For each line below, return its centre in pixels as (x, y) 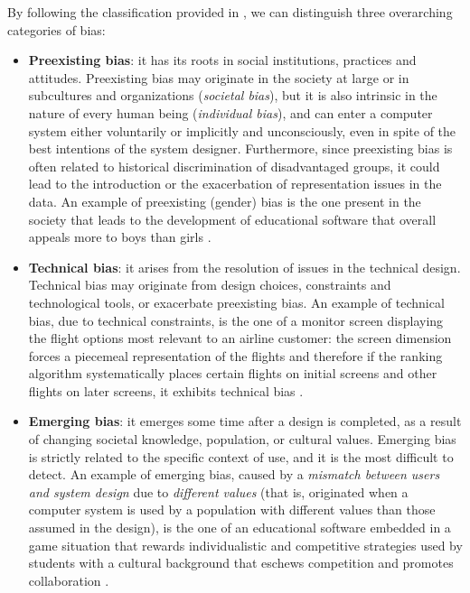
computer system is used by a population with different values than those (232, 510)
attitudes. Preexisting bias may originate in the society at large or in (219, 77)
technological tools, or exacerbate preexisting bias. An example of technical (236, 302)
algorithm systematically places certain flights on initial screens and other (233, 373)
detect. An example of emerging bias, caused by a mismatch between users (234, 474)
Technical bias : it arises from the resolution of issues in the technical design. (244, 267)
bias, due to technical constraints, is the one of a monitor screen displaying (236, 320)
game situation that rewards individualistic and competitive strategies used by (245, 545)
